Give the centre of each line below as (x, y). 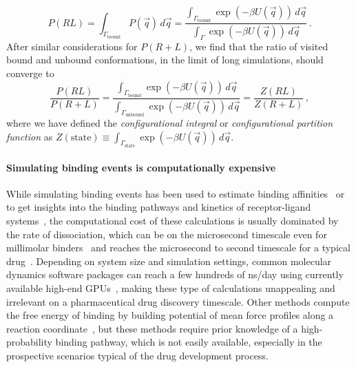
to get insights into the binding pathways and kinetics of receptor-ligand (159, 207)
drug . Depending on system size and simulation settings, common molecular (169, 261)
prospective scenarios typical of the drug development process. (137, 355)
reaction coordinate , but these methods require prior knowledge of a (152, 328)
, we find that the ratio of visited (259, 46)
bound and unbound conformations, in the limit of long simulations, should (165, 60)
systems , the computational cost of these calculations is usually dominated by (172, 220)
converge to (30, 73)
